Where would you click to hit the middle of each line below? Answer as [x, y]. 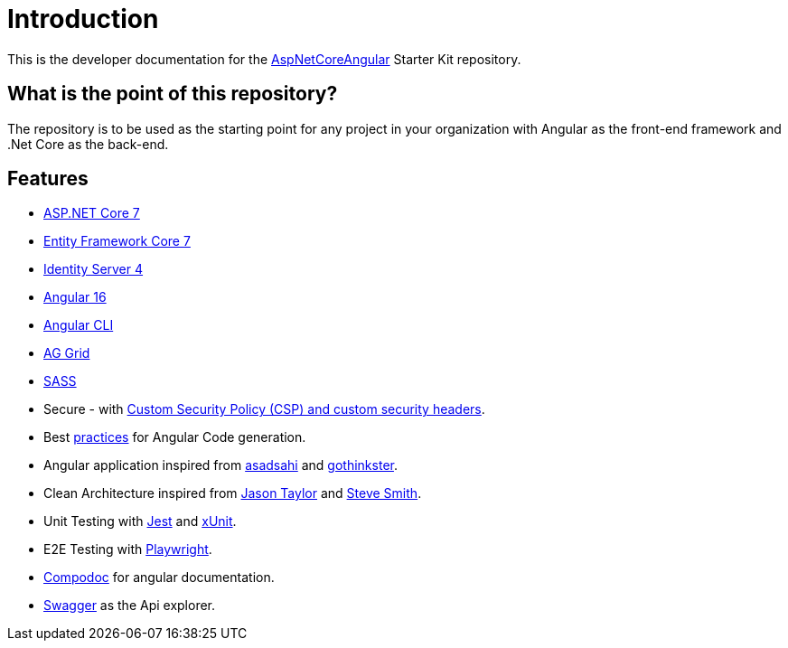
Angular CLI [79, 325]
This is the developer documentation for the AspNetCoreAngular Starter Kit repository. [264, 59]
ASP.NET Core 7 [92, 213]
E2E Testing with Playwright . [128, 549]
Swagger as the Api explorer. [130, 606]
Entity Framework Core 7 [117, 241]
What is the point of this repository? [173, 94]
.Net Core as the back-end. [88, 144]
